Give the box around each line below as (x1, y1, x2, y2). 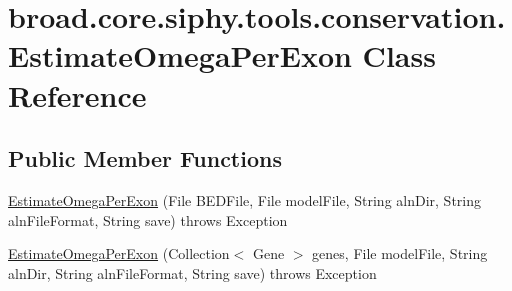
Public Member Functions (8, 143, 282, 174)
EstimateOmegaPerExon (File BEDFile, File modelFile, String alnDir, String (8, 189, 481, 210)
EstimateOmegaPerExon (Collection (8, 243, 230, 264)
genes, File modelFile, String (312, 243, 488, 264)
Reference (8, 74, 147, 115)
